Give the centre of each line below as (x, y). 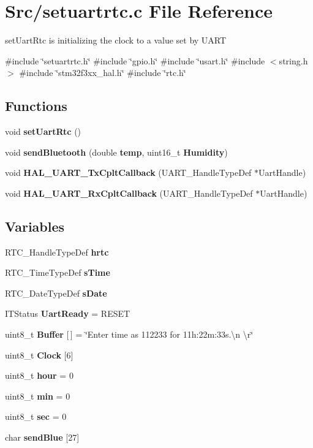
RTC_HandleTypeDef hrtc (57, 252)
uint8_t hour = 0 (39, 375)
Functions (36, 106)
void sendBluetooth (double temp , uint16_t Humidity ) (116, 152)
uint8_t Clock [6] (39, 355)
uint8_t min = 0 (38, 396)
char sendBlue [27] (42, 437)
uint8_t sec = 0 (36, 416)
